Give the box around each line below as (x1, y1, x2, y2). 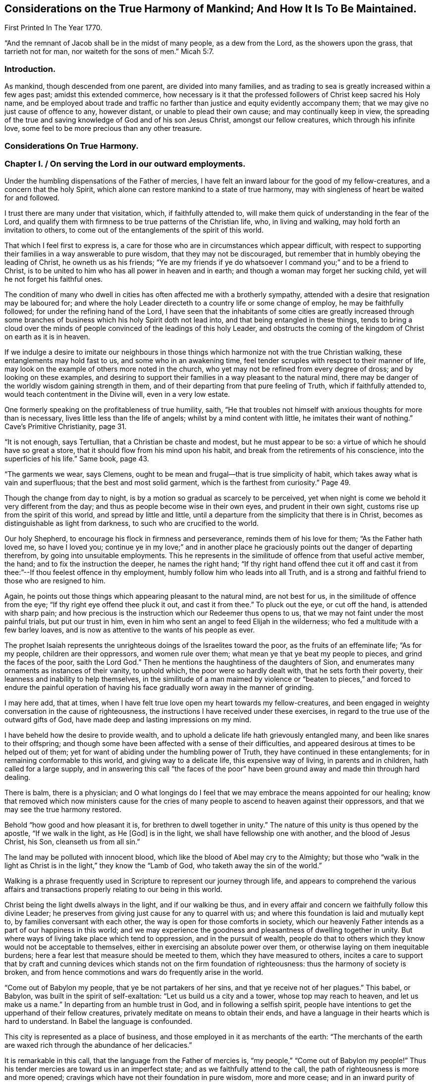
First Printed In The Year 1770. (4, 23, 103, 32)
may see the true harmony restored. (4, 805, 121, 814)
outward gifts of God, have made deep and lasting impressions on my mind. (4, 715, 252, 724)
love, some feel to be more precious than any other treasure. (4, 124, 202, 133)
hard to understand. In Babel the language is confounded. (4, 1017, 193, 1026)
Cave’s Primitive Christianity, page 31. (4, 422, 127, 431)
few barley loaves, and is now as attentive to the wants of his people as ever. (4, 626, 255, 635)
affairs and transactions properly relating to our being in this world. (4, 885, 222, 894)
